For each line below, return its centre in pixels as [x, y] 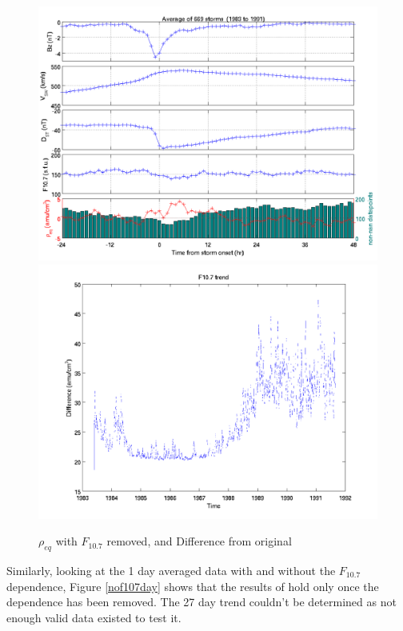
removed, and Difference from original [199, 541]
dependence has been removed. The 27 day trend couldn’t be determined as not [201, 602]
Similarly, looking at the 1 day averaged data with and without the [171, 570]
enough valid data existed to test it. [94, 617]
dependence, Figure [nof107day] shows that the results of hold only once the [193, 586]
